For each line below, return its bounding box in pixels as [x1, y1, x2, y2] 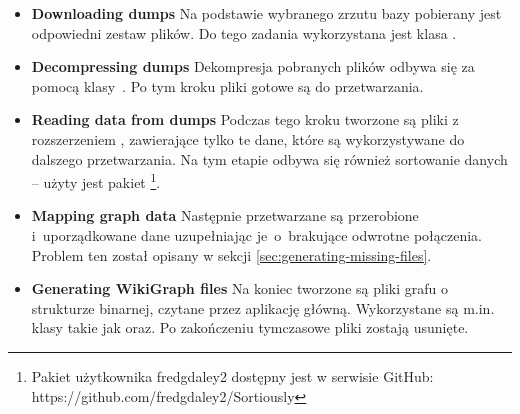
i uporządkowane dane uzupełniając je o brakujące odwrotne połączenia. [31, 225, 482, 245]
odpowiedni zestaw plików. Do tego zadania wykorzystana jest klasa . [31, 22, 457, 43]
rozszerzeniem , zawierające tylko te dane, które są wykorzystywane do [31, 128, 465, 149]
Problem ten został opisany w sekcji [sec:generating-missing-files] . [31, 244, 432, 265]
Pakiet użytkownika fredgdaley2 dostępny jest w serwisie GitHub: [31, 365, 434, 386]
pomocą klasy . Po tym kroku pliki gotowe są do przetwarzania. [31, 75, 424, 96]
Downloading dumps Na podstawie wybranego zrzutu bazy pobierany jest [31, 3, 502, 23]
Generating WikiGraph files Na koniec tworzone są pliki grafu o [31, 278, 448, 299]
